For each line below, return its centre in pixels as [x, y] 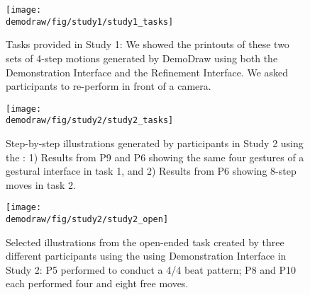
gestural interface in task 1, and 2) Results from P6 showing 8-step [151, 171]
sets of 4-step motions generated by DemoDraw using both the [142, 58]
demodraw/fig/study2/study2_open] [87, 220]
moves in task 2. [41, 184]
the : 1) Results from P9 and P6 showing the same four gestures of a [155, 157]
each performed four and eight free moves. [97, 283]
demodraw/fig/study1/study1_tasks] [90, 22]
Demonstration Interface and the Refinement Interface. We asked [147, 72]
